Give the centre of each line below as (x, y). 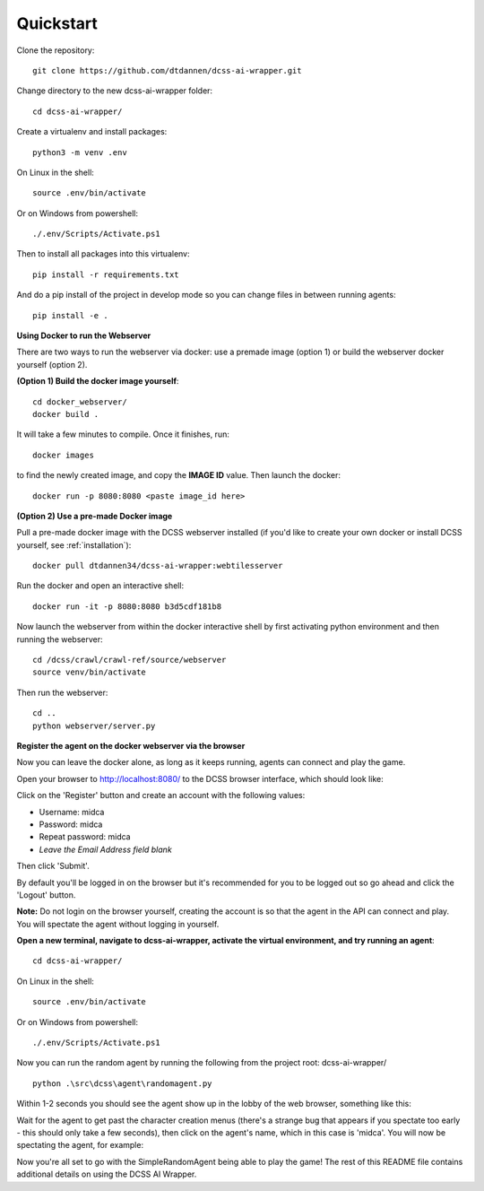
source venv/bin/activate (90, 672)
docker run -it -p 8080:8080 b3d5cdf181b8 (127, 606)
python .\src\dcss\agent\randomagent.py (122, 1083)
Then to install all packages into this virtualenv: (103, 254)
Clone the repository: (56, 50)
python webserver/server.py (94, 726)
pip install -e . (70, 315)
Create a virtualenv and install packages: (92, 132)
